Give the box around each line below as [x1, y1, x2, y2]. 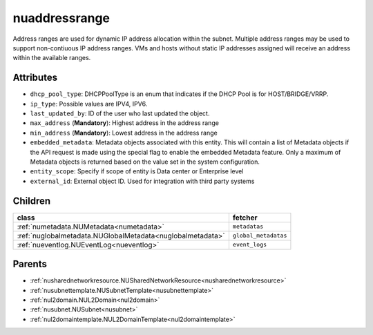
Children [12, 195, 51, 207]
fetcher [232, 213, 258, 222]
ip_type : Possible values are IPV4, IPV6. [30, 99, 148, 108]
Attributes [12, 72, 58, 84]
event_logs [232, 241, 267, 249]
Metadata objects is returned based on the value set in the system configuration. [30, 157, 260, 166]
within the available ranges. [12, 54, 91, 62]
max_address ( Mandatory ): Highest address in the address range [30, 119, 219, 127]
